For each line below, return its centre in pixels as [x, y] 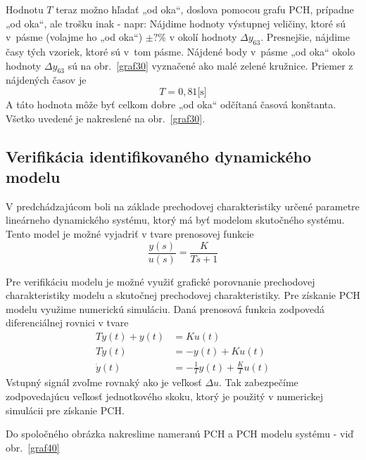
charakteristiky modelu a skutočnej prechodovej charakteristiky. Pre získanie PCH [183, 295]
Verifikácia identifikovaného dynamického [158, 156]
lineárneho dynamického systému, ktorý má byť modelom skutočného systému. [175, 220]
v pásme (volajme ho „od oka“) [74, 37]
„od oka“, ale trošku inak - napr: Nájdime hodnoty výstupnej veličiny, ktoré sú [176, 23]
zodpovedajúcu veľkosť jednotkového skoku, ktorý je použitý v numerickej [164, 396]
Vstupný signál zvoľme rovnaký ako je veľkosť [104, 382]
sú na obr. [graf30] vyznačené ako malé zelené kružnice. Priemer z [210, 65]
